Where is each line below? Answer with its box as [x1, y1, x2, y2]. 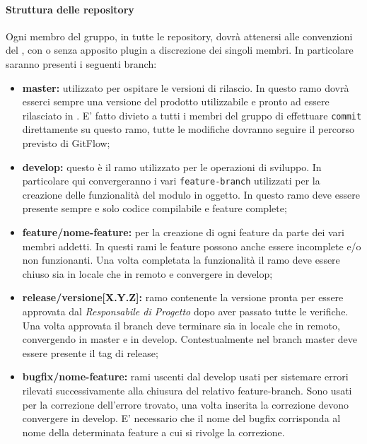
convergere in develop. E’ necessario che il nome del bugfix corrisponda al [22, 411, 341, 426]
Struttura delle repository [6, 1, 134, 16]
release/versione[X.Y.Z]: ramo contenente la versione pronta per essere [22, 290, 344, 305]
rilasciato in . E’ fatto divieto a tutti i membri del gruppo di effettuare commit [22, 107, 362, 122]
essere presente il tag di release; [22, 345, 158, 360]
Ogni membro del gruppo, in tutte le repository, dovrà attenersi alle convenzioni [6, 28, 353, 43]
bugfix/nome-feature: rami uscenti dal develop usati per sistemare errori [22, 369, 349, 384]
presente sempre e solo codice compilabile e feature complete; [22, 201, 287, 216]
